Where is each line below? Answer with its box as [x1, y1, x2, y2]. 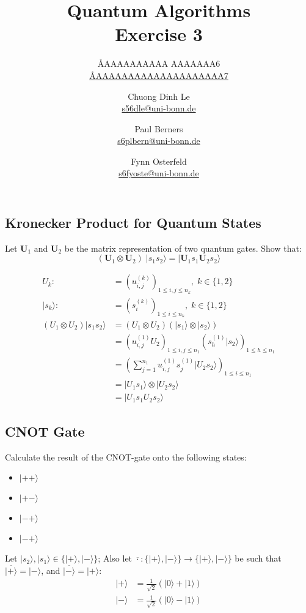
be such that [235, 552, 282, 565]
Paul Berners [134, 122, 183, 135]
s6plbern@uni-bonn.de [117, 134, 200, 147]
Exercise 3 [115, 21, 203, 47]
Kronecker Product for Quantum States [5, 213, 261, 232]
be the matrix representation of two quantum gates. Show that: [64, 241, 302, 254]
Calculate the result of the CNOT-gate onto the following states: [5, 450, 247, 463]
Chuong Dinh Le [128, 89, 190, 102]
